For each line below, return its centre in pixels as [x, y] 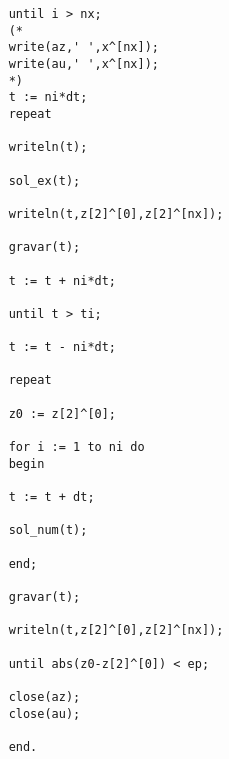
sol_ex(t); [44, 180]
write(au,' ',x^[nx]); [83, 63]
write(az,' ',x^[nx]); [83, 47]
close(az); [44, 696]
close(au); [44, 713]
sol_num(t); [48, 530]
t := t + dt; [51, 497]
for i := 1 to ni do [76, 447]
